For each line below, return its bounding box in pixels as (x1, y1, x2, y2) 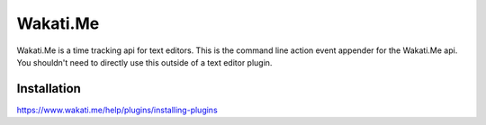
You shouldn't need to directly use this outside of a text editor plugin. (16, 57, 273, 67)
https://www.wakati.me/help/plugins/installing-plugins (16, 104, 218, 115)
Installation (16, 81, 81, 96)
